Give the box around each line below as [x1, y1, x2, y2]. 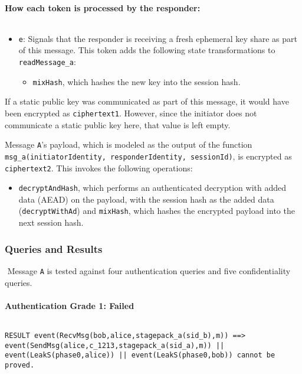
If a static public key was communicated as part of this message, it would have [5, 95, 289, 108]
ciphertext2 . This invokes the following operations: [5, 161, 193, 174]
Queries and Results [5, 241, 103, 256]
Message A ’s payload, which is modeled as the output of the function [5, 138, 252, 151]
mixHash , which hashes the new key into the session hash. [32, 75, 241, 87]
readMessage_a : [18, 56, 76, 68]
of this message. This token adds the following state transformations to [18, 44, 275, 56]
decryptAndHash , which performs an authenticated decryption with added [18, 181, 286, 194]
